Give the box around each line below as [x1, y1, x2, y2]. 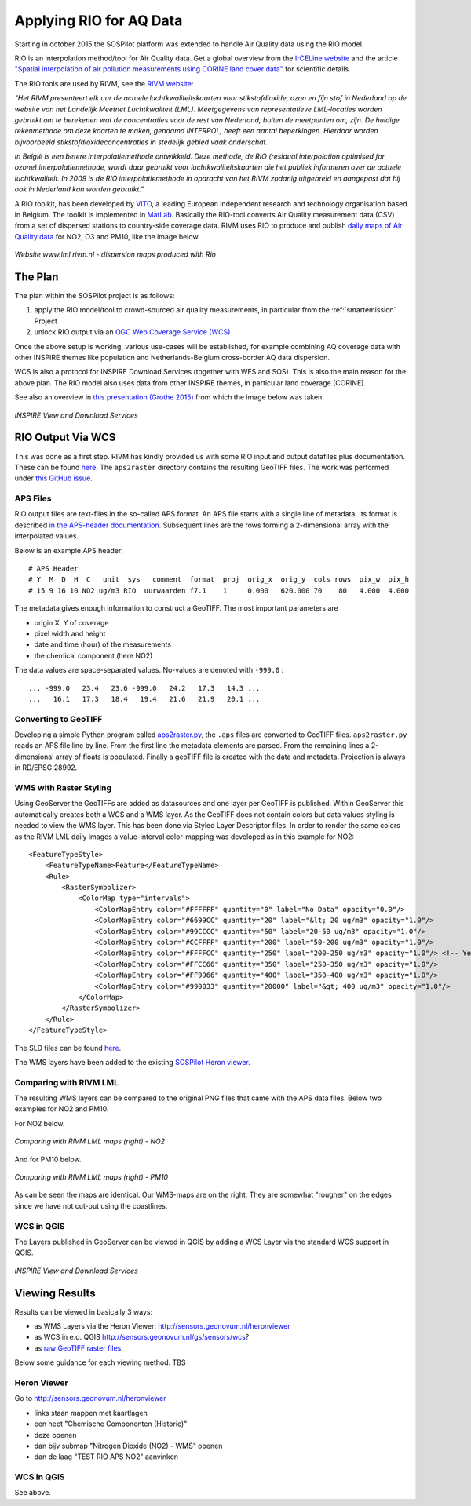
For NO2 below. [14, 1118, 65, 1128]
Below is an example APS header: [14, 545, 123, 555]
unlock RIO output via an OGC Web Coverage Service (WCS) [34, 327, 231, 337]
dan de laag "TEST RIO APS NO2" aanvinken [34, 1452, 179, 1461]
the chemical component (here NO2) [34, 651, 153, 660]
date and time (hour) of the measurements [34, 640, 172, 649]
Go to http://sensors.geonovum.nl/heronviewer [14, 1394, 166, 1403]
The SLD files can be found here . [14, 1043, 122, 1052]
